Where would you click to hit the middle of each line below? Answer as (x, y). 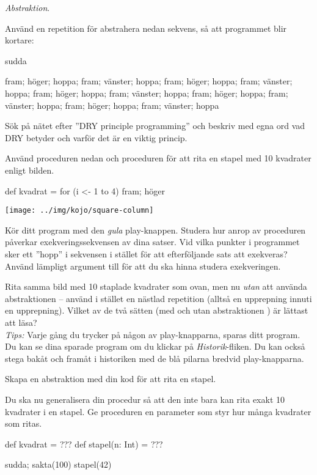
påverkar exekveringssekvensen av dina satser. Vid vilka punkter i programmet (152, 242)
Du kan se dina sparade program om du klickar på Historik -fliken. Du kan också (155, 346)
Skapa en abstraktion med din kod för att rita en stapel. (111, 379)
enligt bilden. (30, 170)
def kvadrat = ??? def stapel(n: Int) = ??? (84, 444)
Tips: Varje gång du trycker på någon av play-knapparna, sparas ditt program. (153, 334)
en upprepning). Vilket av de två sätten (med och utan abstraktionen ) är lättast (157, 310)
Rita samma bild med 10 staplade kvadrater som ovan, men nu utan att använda (156, 286)
